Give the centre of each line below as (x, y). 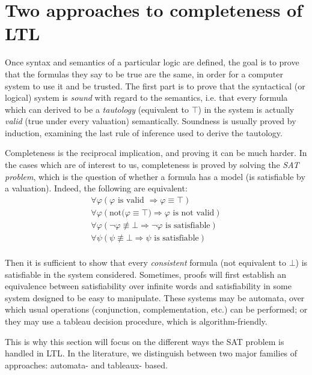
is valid (131, 200)
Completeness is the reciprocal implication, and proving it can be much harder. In (156, 153)
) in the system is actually (246, 109)
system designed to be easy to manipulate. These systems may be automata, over (155, 297)
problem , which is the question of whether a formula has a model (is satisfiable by (155, 176)
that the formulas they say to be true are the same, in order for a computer (144, 73)
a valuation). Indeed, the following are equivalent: (96, 188)
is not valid (194, 213)
